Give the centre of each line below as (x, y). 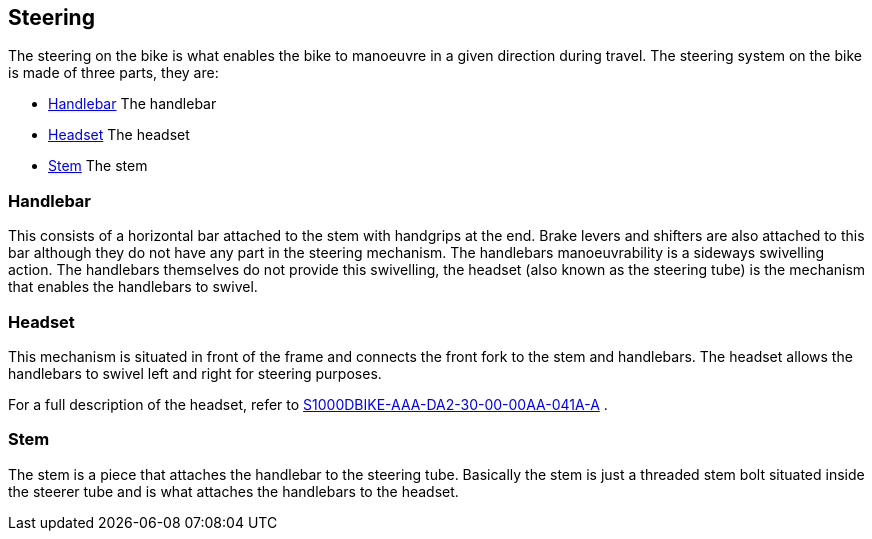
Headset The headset (119, 135)
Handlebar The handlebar (132, 104)
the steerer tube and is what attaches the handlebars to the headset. (233, 491)
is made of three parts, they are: (113, 73)
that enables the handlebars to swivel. (133, 287)
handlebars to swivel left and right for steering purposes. (195, 373)
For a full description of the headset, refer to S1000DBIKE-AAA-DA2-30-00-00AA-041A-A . (308, 404)
